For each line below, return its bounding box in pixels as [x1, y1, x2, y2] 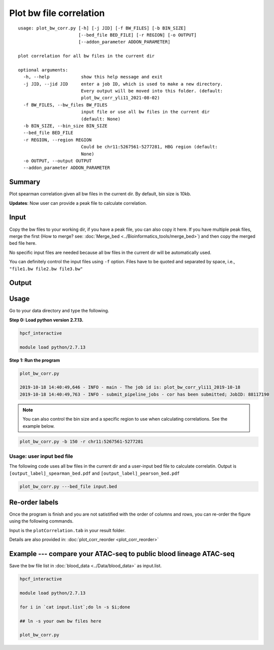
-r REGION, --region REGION [23, 137, 92, 142]
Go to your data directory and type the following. [9, 308, 110, 314]
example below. [22, 423, 55, 429]
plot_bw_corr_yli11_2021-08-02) [81, 95, 160, 101]
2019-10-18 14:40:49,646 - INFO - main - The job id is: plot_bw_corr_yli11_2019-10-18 [19, 385, 241, 390]
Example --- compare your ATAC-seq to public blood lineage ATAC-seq [9, 550, 235, 558]
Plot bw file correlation [9, 7, 105, 18]
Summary [9, 178, 40, 186]
